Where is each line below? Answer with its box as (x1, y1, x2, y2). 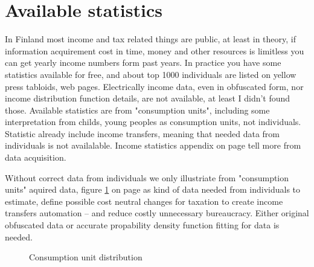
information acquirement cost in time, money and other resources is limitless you (5, 44, 304, 57)
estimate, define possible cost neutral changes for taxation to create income (5, 195, 283, 207)
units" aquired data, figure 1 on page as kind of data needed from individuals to (5, 183, 301, 196)
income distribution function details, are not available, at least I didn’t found (5, 92, 290, 105)
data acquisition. (5, 151, 66, 164)
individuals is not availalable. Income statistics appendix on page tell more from (5, 139, 301, 152)
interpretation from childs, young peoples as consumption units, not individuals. (5, 115, 301, 128)
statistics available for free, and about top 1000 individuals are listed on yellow (5, 68, 296, 80)
